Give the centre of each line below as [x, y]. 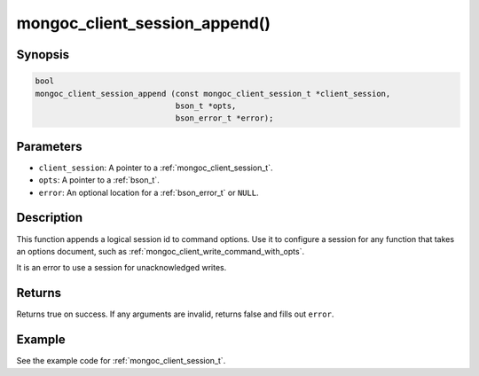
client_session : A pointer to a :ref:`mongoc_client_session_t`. [156, 168]
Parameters [49, 146]
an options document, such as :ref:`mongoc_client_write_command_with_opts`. [161, 251]
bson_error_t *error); [224, 118]
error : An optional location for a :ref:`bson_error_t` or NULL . [149, 192]
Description [50, 218]
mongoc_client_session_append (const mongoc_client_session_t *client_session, [213, 94]
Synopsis [43, 55]
